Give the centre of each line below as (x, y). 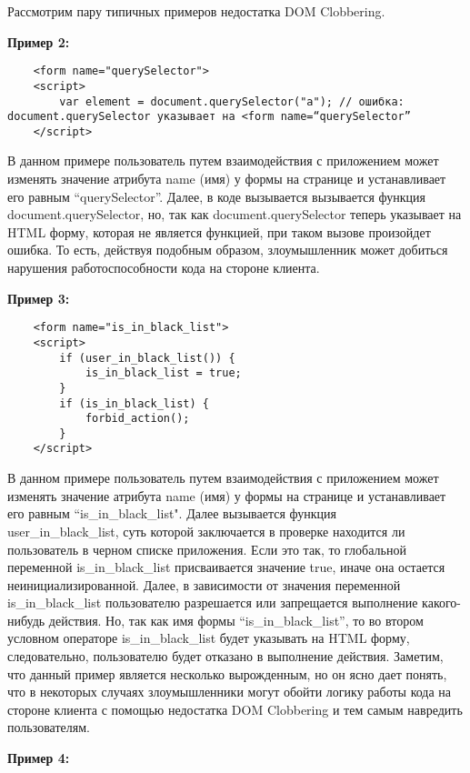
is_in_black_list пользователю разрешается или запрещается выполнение (213, 602)
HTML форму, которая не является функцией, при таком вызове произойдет (219, 231)
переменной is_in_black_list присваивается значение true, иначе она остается (226, 567)
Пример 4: (39, 758)
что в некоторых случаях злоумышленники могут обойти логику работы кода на (230, 692)
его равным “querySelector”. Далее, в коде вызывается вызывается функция (216, 196)
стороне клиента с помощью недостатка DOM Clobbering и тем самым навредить (235, 709)
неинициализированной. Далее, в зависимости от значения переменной (204, 584)
